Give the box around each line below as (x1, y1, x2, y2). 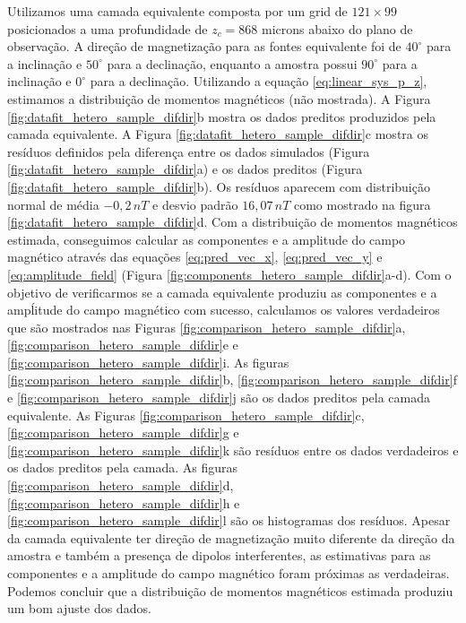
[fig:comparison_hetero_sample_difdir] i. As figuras (7, 352, 289, 371)
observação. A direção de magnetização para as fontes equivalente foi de (7, 37, 401, 56)
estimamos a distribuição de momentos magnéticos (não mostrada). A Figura (7, 89, 431, 108)
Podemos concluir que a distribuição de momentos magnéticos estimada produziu (7, 581, 453, 600)
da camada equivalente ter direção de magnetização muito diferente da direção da (7, 528, 455, 547)
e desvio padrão (152, 195, 238, 213)
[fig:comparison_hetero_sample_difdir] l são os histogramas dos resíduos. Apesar (7, 511, 451, 530)
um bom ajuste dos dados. (7, 599, 151, 618)
